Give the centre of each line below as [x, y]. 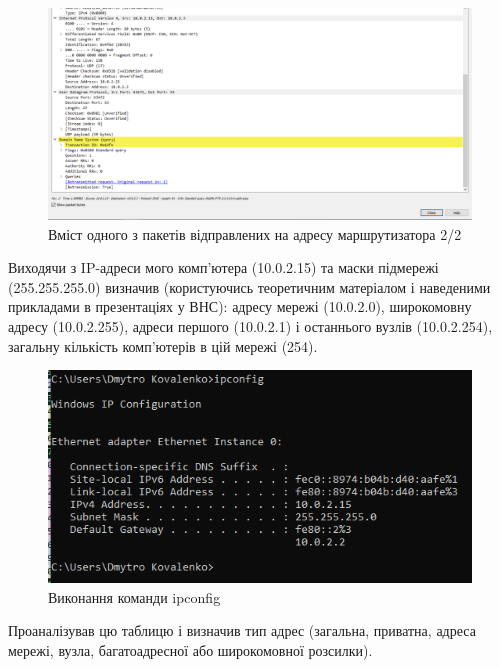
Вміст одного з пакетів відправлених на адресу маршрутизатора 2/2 [255, 233]
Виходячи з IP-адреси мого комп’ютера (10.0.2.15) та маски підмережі [223, 267]
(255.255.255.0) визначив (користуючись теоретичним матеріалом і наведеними [249, 286]
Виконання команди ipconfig [134, 596]
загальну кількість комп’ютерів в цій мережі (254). [163, 345]
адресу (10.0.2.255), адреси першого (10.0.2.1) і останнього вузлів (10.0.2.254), [250, 325]
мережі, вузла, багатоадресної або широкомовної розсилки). [190, 649]
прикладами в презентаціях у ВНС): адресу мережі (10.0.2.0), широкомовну [240, 306]
